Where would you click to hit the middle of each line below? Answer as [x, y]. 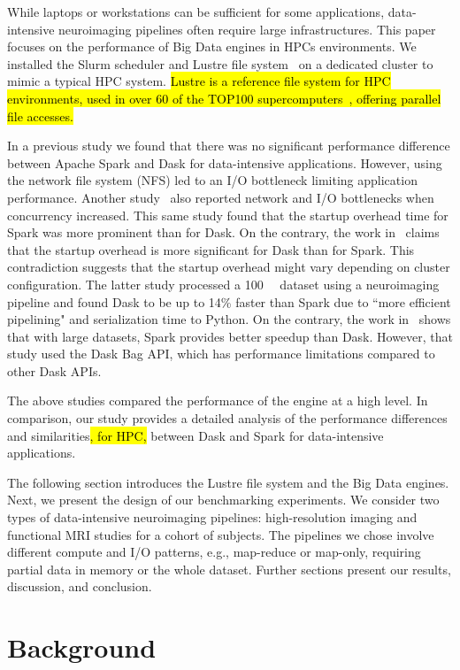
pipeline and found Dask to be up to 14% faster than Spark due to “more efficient [229, 301]
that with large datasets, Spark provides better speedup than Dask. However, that [230, 336]
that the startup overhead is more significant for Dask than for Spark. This [211, 249]
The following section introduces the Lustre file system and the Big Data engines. [228, 482]
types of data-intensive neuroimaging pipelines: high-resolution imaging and [212, 517]
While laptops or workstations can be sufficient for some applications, [196, 12]
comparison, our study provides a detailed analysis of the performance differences [227, 418]
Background [82, 647]
